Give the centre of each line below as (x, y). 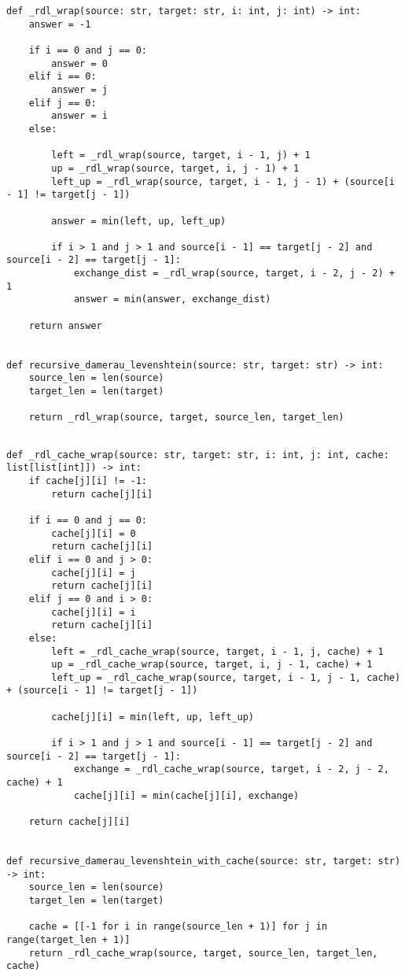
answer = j (79, 89)
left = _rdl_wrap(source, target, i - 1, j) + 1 (181, 155)
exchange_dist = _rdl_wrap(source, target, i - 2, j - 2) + (234, 274)
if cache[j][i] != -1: (88, 481)
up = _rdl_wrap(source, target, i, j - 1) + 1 (175, 168)
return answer (65, 325)
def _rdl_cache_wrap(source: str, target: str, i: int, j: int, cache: (198, 455)
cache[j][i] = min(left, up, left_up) (153, 717)
